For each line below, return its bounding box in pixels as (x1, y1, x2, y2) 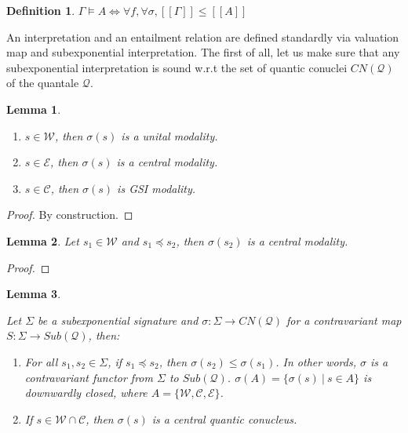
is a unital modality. (121, 127, 218, 144)
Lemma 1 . (6, 100, 61, 117)
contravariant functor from (24, 369, 153, 385)
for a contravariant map (286, 311, 402, 328)
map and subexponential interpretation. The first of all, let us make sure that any (6, 44, 400, 60)
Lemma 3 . (6, 286, 61, 302)
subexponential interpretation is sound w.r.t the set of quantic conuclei (6, 59, 348, 75)
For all (24, 353, 58, 369)
